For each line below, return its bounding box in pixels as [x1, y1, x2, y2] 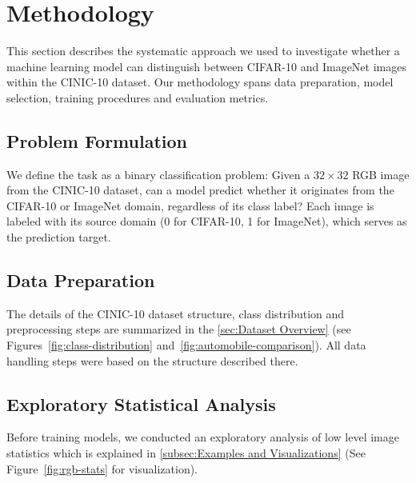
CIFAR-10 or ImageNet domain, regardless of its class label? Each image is [6, 197, 374, 214]
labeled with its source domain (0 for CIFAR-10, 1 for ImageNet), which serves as [6, 213, 407, 230]
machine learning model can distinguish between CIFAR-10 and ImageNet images [6, 58, 406, 74]
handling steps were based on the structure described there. [6, 352, 298, 369]
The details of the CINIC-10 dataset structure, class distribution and [6, 305, 345, 321]
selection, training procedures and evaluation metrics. [6, 89, 269, 106]
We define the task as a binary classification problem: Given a [6, 166, 310, 182]
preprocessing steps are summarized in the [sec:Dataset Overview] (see [6, 321, 351, 337]
